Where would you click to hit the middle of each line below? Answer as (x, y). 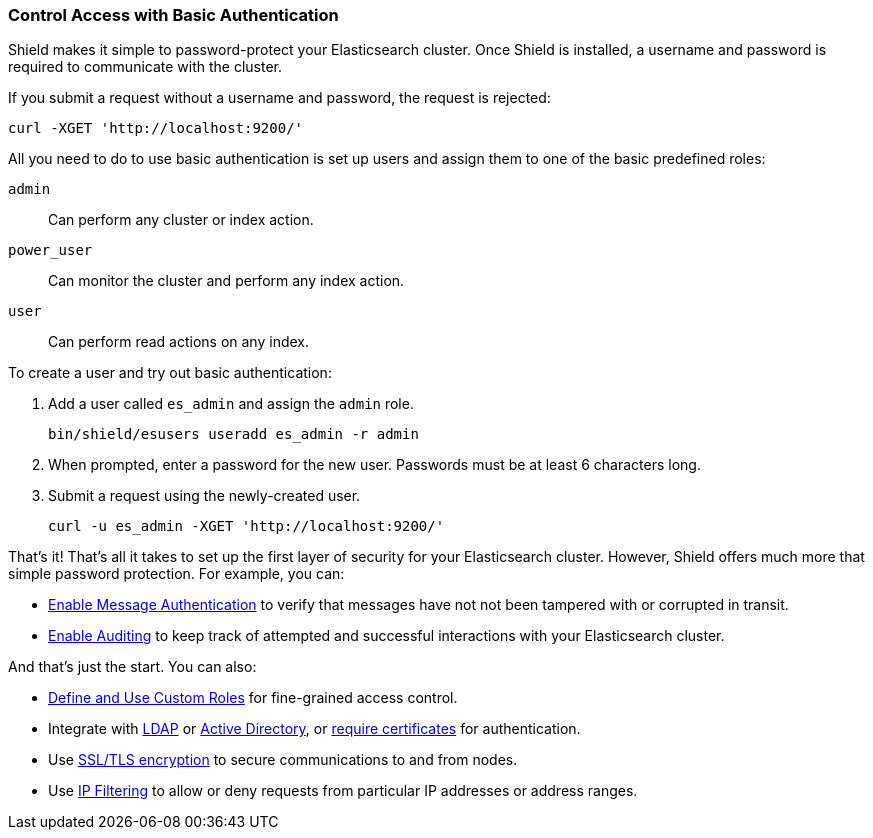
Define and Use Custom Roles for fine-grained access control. (253, 698)
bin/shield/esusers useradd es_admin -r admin (233, 434)
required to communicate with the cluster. (145, 67)
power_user (50, 250)
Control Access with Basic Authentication (173, 15)
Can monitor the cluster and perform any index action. (226, 281)
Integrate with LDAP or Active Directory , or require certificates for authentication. (314, 729)
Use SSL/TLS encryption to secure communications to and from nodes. (283, 760)
